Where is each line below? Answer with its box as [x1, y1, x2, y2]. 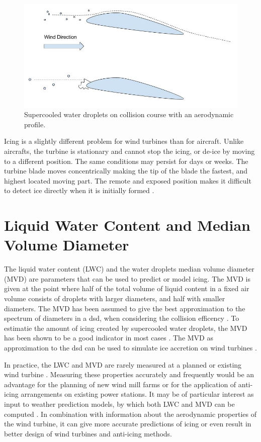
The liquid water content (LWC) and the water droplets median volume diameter [4, 263, 254, 274]
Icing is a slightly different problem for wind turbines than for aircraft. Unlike [4, 136, 244, 146]
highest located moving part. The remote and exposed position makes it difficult [4, 175, 251, 186]
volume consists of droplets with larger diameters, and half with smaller [4, 293, 225, 304]
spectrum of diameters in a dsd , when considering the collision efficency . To [4, 313, 239, 323]
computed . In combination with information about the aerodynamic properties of [4, 408, 256, 419]
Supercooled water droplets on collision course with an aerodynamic [24, 109, 234, 120]
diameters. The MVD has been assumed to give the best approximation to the [4, 303, 245, 313]
